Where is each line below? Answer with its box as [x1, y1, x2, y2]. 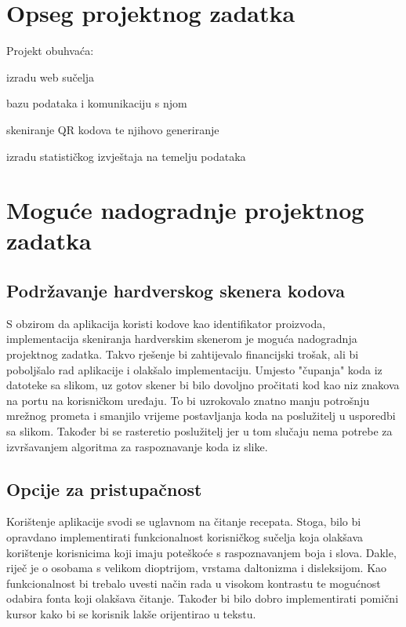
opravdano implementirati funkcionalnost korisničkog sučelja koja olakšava [6, 529, 364, 545]
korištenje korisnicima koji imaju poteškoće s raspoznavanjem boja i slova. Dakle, [6, 544, 397, 560]
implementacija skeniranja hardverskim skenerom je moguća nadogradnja [6, 330, 357, 347]
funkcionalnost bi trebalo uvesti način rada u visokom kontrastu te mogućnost [6, 574, 381, 591]
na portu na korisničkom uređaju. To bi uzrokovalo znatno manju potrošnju [6, 392, 370, 408]
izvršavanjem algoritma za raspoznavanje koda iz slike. [6, 438, 268, 454]
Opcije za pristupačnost [6, 476, 202, 501]
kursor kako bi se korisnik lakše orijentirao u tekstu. [6, 605, 256, 622]
